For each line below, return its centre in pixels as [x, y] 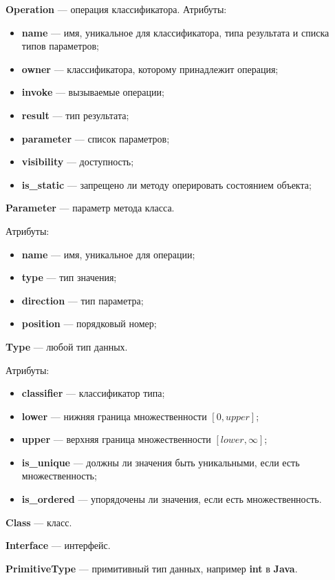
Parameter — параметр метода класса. [90, 208]
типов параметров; [60, 46]
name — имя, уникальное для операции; [108, 254]
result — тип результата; [75, 115]
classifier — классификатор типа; [93, 393]
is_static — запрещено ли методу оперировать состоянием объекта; [166, 184]
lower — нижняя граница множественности [114, 416]
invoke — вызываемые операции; [93, 92]
